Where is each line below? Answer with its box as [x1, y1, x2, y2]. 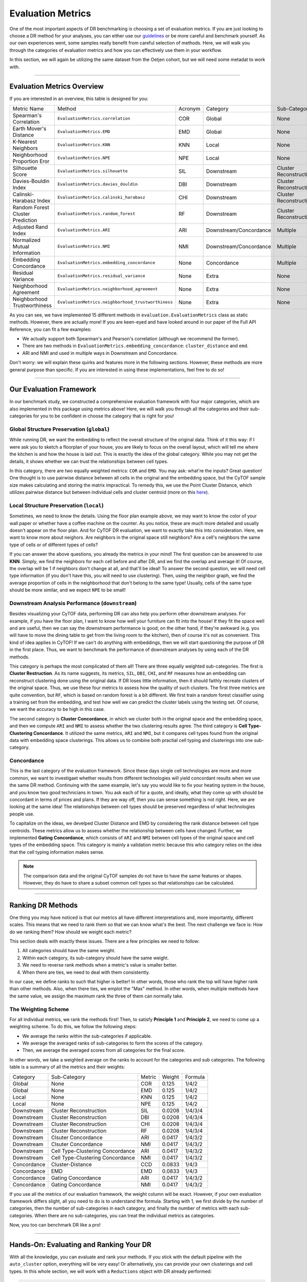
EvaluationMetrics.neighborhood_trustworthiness [57, 299, 173, 305]
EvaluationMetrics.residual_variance [57, 273, 145, 279]
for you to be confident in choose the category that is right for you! [33, 413, 174, 419]
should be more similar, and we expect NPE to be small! [9, 587, 126, 593]
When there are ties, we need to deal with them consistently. [22, 969, 150, 975]
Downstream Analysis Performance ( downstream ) [9, 599, 137, 607]
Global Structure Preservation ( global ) [9, 426, 109, 433]
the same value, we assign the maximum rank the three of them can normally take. [9, 993, 184, 999]
